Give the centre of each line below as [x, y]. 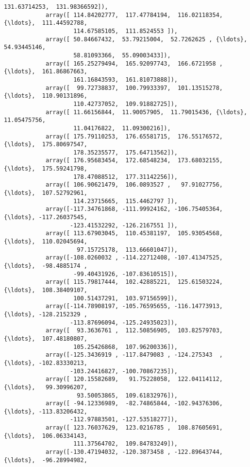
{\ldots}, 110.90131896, [46, 96]
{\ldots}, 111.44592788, [46, 23]
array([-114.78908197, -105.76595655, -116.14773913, [134, 306]
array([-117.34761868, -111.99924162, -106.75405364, [134, 209]
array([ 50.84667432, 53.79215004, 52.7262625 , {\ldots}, [146, 39]
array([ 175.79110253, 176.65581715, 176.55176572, [134, 136]
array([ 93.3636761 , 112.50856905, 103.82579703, [134, 331]
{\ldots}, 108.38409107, [46, 290]
